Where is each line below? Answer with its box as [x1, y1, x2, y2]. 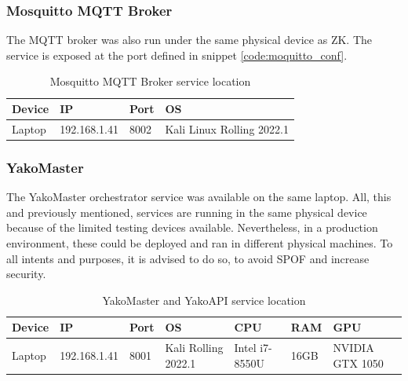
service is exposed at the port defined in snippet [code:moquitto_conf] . [6, 46, 348, 63]
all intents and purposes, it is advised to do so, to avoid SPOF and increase [6, 250, 370, 266]
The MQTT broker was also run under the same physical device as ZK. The [6, 31, 372, 48]
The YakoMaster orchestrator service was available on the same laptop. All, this [6, 189, 392, 205]
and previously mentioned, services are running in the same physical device [6, 203, 367, 220]
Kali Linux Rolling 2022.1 [165, 120, 289, 137]
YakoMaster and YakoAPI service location [102, 291, 306, 308]
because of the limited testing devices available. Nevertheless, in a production [6, 219, 378, 236]
